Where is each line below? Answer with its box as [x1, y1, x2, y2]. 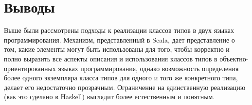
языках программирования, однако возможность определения [58, 63, 239, 73]
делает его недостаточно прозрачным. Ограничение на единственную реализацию [4, 82, 246, 92]
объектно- [219, 53, 249, 63]
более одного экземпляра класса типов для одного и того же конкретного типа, [4, 73, 238, 83]
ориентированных [4, 63, 56, 73]
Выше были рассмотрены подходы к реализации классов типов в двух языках [4, 25, 234, 35]
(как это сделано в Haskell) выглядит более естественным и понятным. [4, 91, 215, 102]
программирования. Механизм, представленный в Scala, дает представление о [4, 34, 235, 45]
